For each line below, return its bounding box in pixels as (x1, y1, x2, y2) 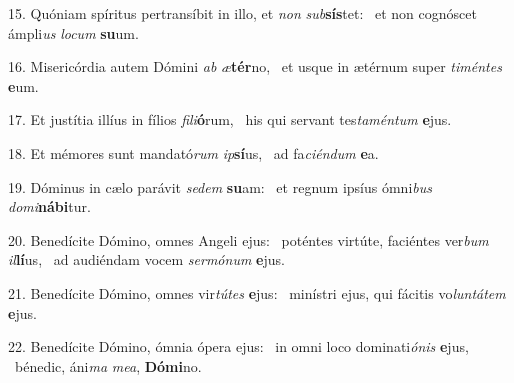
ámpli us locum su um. (8, 22, 139, 43)
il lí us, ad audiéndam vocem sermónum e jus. (8, 249, 285, 270)
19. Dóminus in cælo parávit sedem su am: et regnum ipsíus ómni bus (8, 176, 432, 197)
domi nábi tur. (8, 196, 91, 217)
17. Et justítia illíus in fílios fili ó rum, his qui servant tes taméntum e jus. (8, 109, 452, 130)
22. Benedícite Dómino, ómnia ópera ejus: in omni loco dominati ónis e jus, (8, 336, 469, 357)
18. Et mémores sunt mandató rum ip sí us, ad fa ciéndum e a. (8, 142, 379, 163)
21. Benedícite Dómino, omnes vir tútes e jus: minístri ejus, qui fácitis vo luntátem (8, 282, 506, 303)
